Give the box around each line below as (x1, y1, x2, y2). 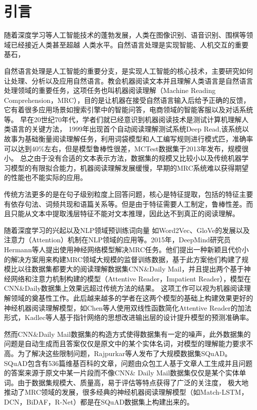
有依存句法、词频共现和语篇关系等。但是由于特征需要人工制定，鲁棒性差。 (4, 198, 246, 209)
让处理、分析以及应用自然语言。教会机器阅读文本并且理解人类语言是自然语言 (4, 75, 253, 86)
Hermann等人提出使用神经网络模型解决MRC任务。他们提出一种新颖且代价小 (4, 244, 249, 254)
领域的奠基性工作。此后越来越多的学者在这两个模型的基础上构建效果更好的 (10, 292, 253, 303)
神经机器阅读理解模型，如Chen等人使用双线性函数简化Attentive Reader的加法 (4, 302, 252, 313)
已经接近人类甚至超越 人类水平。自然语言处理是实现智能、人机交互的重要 (10, 39, 249, 49)
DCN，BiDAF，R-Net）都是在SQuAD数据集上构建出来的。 (4, 396, 194, 407)
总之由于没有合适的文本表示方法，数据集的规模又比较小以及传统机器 (20, 153, 242, 163)
